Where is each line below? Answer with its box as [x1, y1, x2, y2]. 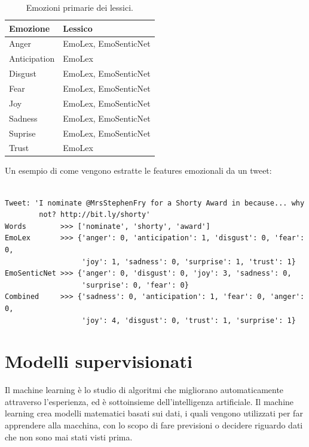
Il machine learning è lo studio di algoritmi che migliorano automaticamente [5, 383, 284, 396]
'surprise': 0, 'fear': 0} [81, 280, 189, 289]
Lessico [63, 22, 93, 34]
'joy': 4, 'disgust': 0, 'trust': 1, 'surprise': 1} [81, 316, 296, 325]
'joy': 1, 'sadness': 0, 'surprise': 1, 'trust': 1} [81, 257, 296, 266]
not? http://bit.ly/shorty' [39, 210, 151, 219]
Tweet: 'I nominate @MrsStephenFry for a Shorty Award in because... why [5, 198, 305, 207]
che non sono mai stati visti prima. [5, 430, 133, 443]
